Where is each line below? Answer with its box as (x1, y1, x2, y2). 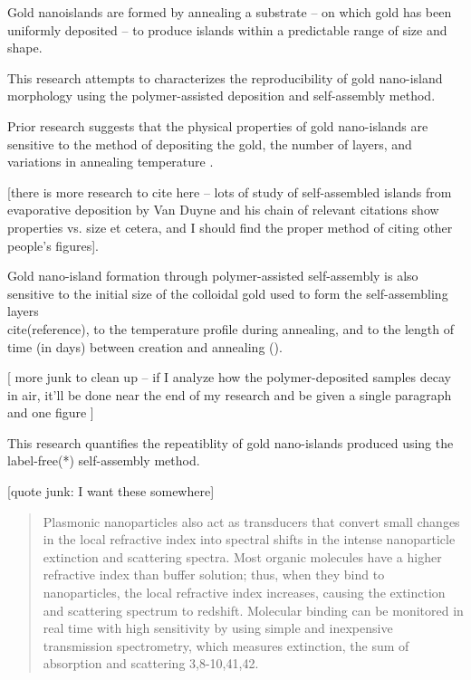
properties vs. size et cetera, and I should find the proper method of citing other (7, 217, 453, 236)
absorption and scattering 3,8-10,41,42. (43, 654, 259, 673)
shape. (7, 38, 43, 57)
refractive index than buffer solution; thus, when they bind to (43, 565, 385, 584)
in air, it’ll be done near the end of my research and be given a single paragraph (7, 385, 452, 404)
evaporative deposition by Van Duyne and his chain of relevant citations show (7, 200, 439, 219)
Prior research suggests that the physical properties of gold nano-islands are (7, 116, 428, 135)
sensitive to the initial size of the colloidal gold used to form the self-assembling (7, 283, 448, 302)
